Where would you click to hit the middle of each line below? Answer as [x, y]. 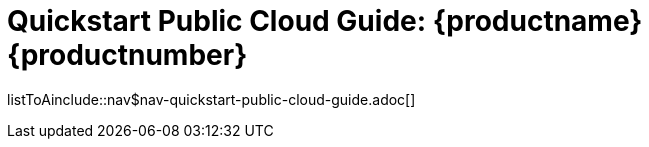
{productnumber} [127, 55]
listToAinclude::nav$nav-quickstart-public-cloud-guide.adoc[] [211, 99]
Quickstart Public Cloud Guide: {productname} [325, 21]
